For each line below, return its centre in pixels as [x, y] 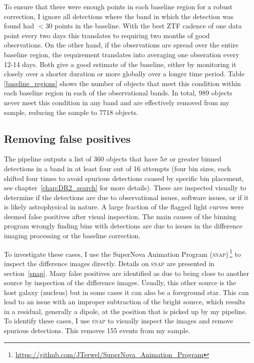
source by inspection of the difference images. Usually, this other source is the [120, 283]
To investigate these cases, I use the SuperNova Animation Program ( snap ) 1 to [122, 253]
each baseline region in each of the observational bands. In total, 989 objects [118, 93]
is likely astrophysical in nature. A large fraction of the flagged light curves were [124, 207]
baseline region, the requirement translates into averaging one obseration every [122, 54]
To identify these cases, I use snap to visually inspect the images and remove [119, 321]
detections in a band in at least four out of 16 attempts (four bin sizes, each [117, 168]
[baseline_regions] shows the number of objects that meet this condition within [123, 83]
